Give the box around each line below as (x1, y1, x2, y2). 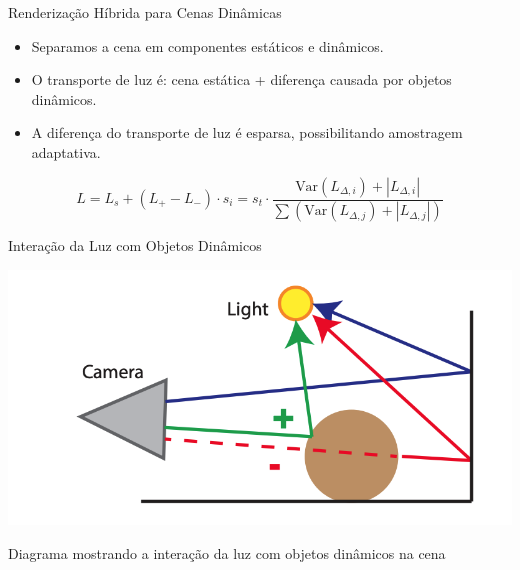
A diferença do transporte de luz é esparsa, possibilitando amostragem (31, 122, 463, 143)
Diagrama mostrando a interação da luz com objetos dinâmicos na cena (8, 543, 446, 564)
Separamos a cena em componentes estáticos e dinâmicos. (31, 35, 384, 56)
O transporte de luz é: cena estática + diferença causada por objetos (31, 69, 452, 90)
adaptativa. (31, 141, 101, 162)
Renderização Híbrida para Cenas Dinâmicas (8, 2, 282, 22)
